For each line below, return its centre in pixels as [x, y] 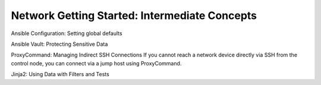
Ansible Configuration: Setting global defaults [67, 33]
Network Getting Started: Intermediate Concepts [134, 15]
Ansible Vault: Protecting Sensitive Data [59, 44]
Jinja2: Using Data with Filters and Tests [60, 74]
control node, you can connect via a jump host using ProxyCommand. [96, 63]
